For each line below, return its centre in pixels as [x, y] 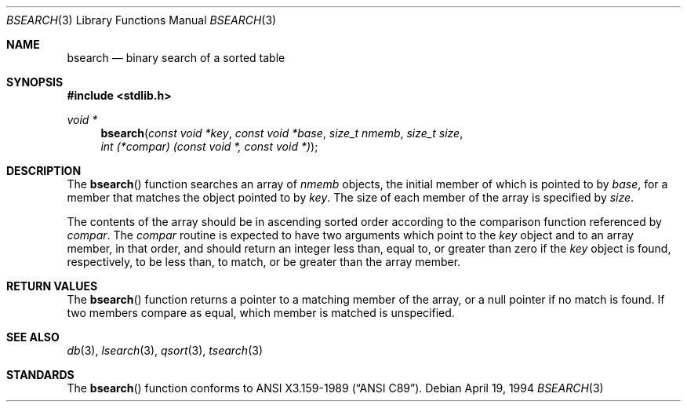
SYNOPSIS [35, 82]
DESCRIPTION [44, 171]
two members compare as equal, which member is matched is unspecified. [261, 313]
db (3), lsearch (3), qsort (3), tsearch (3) [165, 350]
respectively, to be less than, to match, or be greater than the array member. [264, 262]
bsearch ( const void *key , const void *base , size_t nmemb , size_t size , [282, 133]
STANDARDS [40, 375]
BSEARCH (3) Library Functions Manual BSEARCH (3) [142, 20]
